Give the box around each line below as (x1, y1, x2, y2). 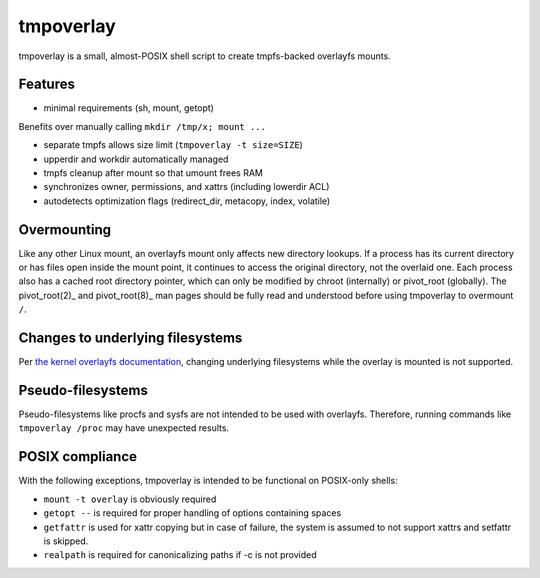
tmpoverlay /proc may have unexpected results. (18, 422, 230, 434)
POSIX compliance (18, 448, 138, 465)
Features (18, 76, 75, 93)
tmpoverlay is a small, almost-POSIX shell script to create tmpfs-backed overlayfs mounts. (18, 50, 392, 62)
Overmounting (18, 221, 112, 238)
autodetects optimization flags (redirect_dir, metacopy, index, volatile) (43, 195, 331, 207)
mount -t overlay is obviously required (43, 493, 217, 505)
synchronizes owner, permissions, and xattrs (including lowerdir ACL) (43, 181, 330, 193)
